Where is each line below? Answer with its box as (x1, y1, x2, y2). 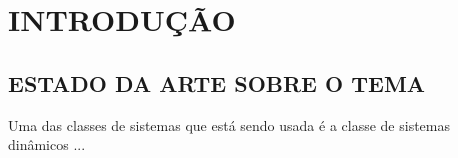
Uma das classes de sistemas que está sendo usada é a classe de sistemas (8, 114, 450, 135)
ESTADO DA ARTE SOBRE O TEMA (8, 67, 426, 98)
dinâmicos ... (8, 134, 86, 155)
